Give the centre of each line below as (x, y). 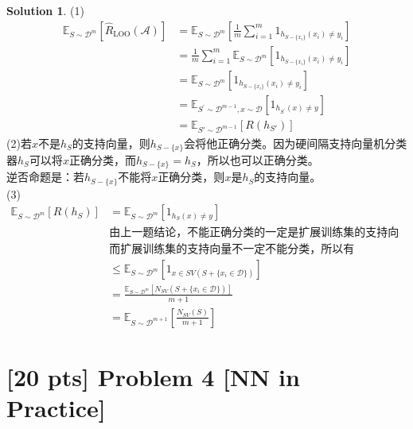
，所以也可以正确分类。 (257, 159)
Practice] (56, 408)
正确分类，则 (191, 177)
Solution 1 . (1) (45, 10)
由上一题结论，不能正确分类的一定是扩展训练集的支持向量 (254, 232)
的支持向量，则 (111, 143)
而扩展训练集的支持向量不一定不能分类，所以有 (232, 249)
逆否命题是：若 (45, 177)
